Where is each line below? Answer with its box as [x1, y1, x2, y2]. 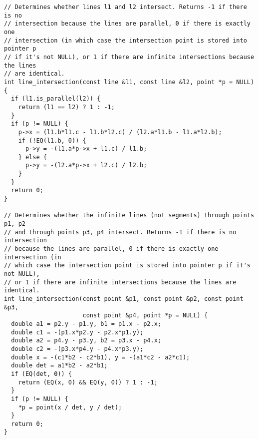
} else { [18, 153, 47, 161]
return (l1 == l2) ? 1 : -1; [18, 103, 115, 111]
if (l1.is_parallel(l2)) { [11, 95, 101, 103]
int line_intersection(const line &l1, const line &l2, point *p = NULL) [4, 78, 255, 86]
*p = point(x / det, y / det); [18, 403, 122, 411]
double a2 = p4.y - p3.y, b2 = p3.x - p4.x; [11, 337, 161, 344]
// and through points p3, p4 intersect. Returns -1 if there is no [4, 228, 237, 236]
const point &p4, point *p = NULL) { [82, 312, 208, 319]
